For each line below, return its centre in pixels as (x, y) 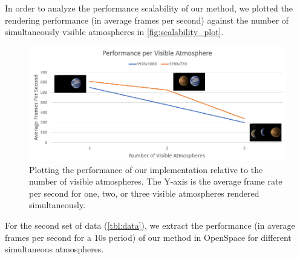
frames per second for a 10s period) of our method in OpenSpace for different (148, 237)
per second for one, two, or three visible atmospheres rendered (144, 193)
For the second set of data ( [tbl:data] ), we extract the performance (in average (150, 225)
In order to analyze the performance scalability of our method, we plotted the (149, 8)
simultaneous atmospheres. (54, 249)
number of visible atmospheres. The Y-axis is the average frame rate (156, 181)
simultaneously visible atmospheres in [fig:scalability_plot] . (114, 32)
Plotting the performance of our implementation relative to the (146, 169)
